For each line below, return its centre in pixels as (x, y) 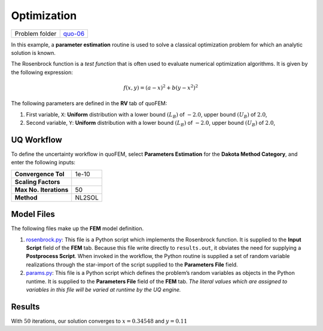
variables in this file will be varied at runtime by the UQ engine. (103, 290)
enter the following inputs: (43, 163)
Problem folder (36, 33)
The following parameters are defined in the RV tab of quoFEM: (89, 103)
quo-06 (74, 33)
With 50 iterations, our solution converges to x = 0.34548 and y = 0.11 (99, 321)
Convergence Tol (39, 174)
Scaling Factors (37, 182)
